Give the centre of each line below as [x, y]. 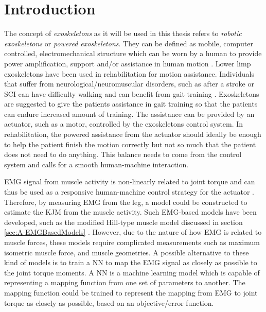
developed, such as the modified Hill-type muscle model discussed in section [123, 222]
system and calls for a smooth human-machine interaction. [96, 164]
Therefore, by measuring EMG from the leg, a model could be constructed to [126, 202]
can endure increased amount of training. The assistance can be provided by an [129, 114]
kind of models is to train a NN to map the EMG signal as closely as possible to [131, 262]
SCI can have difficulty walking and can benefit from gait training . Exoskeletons [132, 93]
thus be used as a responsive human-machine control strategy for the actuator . [129, 192]
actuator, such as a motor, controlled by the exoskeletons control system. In [124, 124]
